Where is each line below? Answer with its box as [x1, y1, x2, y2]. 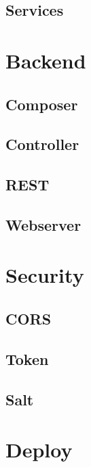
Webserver [5, 214, 81, 235]
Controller [5, 134, 79, 155]
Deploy [5, 436, 73, 464]
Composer [5, 93, 78, 114]
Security [5, 261, 84, 289]
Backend [5, 46, 86, 74]
